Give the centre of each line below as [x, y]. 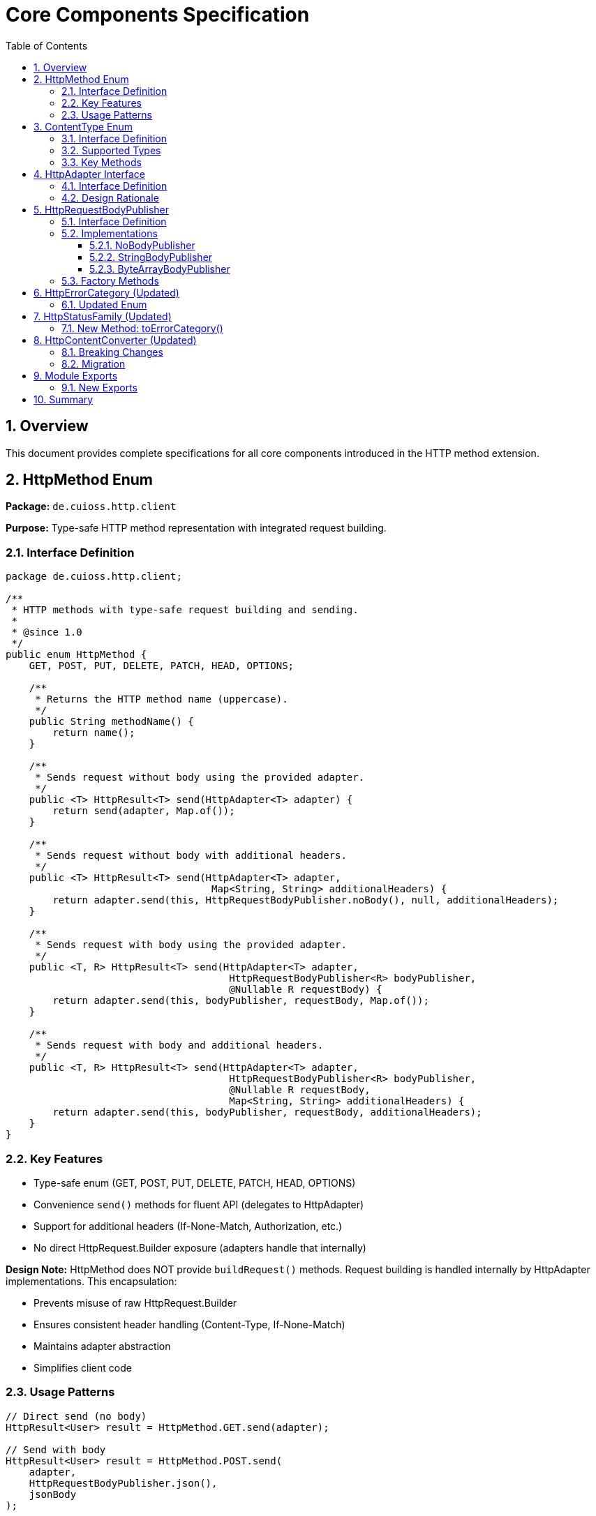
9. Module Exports [76, 375]
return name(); [94, 733]
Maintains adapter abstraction [102, 1346]
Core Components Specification [158, 15]
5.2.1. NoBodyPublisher [142, 245]
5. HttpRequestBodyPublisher [101, 209]
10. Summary [64, 399]
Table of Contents [47, 45]
